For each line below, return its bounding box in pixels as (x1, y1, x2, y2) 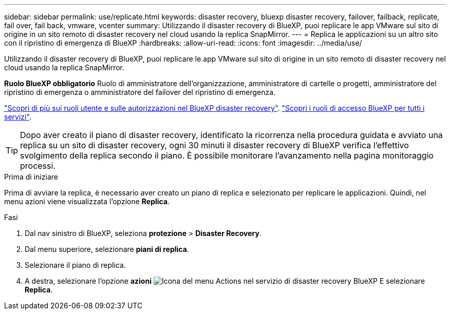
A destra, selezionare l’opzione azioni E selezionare (25, 277, 425, 285)
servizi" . (4, 112, 31, 121)
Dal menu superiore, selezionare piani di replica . (25, 245, 189, 253)
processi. (20, 161, 55, 171)
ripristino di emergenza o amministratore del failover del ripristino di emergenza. (4, 88, 276, 96)
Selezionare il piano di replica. (25, 261, 126, 269)
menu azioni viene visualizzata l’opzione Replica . (4, 197, 170, 206)
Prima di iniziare (4, 172, 58, 181)
